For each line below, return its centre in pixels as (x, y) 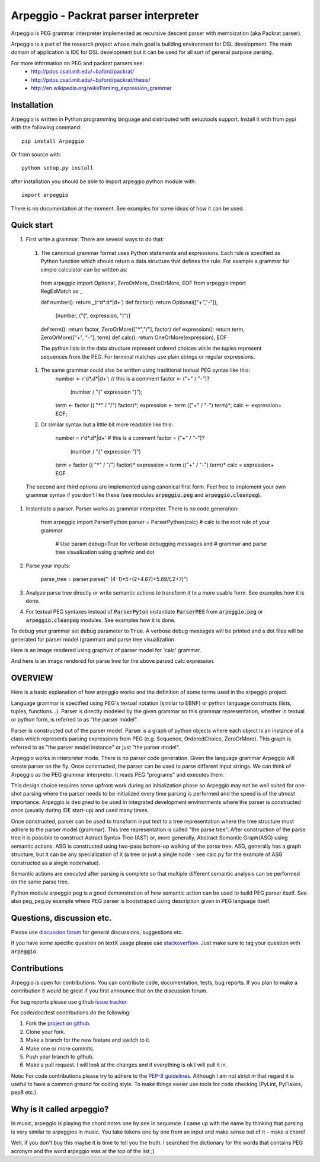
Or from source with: (36, 154)
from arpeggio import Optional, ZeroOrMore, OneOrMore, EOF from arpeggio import (143, 283)
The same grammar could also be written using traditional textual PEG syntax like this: (145, 370)
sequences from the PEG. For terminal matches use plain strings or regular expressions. (148, 356)
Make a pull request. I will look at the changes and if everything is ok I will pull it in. (127, 1065)
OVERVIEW (32, 678)
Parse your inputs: (48, 566)
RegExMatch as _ (62, 291)
